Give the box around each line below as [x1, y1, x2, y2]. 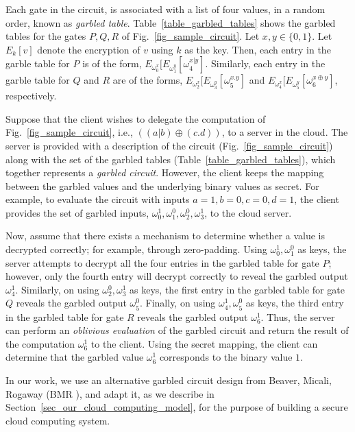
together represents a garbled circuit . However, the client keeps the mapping [5, 165, 324, 180]
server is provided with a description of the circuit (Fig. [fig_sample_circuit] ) [5, 138, 333, 152]
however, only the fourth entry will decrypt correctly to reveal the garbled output [5, 269, 348, 283]
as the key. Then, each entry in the [184, 42, 331, 56]
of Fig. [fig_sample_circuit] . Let [121, 29, 260, 43]
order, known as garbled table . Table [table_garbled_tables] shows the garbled [5, 15, 336, 29]
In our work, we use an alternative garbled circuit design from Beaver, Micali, [5, 372, 332, 387]
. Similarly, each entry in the [205, 56, 326, 71]
